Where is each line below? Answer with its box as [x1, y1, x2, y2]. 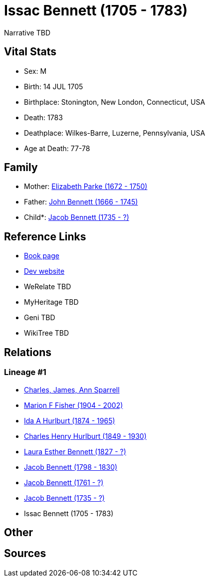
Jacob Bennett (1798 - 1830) [24, 462, 118, 471]
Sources [4, 547, 46, 560]
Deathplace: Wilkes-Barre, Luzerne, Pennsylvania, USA [24, 128, 206, 137]
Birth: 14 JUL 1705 [24, 82, 83, 91]
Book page [24, 251, 59, 260]
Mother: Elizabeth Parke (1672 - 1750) [24, 182, 148, 191]
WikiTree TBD [24, 329, 69, 338]
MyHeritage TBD [24, 298, 79, 307]
